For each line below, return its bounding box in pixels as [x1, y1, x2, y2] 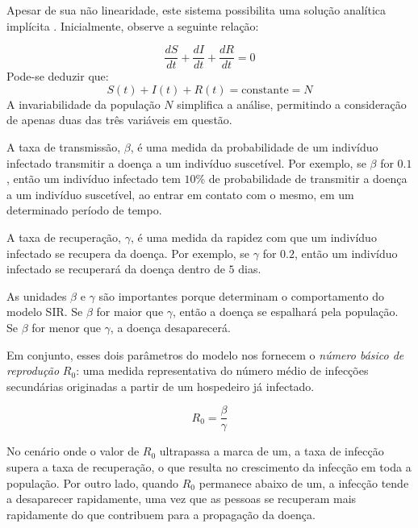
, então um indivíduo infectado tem [6, 170, 181, 187]
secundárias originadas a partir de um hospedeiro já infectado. [6, 377, 315, 394]
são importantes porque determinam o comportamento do [98, 287, 384, 304]
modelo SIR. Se [6, 303, 83, 320]
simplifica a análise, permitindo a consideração [177, 95, 407, 112]
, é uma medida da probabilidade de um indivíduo [130, 139, 378, 156]
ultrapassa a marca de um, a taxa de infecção [159, 443, 384, 459]
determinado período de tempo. [6, 202, 162, 218]
